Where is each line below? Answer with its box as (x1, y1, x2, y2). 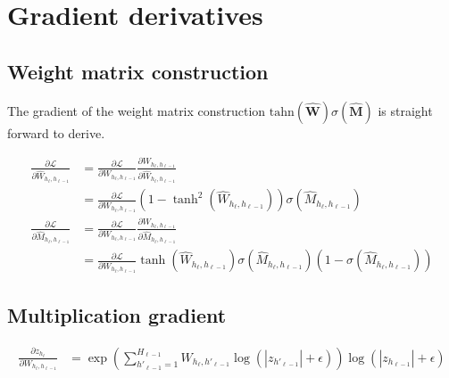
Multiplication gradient (7, 300, 227, 328)
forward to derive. (7, 123, 105, 142)
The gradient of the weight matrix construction (7, 101, 266, 119)
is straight (378, 101, 433, 119)
